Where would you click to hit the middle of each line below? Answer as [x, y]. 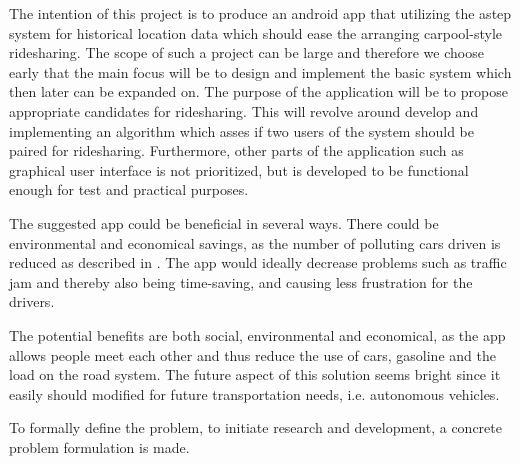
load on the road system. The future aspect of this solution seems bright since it [255, 374]
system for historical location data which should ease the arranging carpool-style [255, 32]
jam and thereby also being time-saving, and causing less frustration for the [241, 281]
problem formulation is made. [99, 446]
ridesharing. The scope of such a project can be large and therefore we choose [246, 52]
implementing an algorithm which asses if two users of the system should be [241, 130]
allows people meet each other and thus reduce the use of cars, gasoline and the [252, 354]
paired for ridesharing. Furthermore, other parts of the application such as [236, 150]
